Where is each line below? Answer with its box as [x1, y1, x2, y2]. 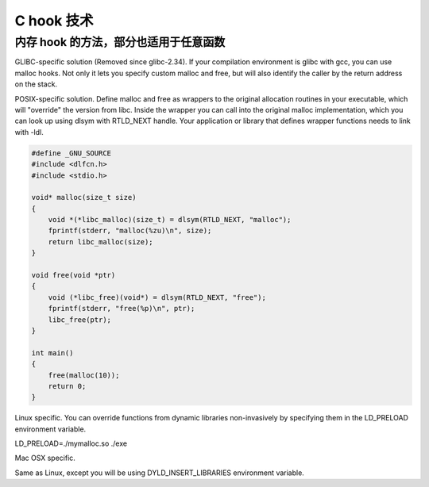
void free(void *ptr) [31, 270, 116, 280]
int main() [31, 348, 74, 357]
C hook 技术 [14, 12, 94, 29]
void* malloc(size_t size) [31, 193, 137, 202]
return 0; [48, 382, 87, 390]
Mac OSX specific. [14, 453, 75, 463]
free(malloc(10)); [48, 370, 120, 380]
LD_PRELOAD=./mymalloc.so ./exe [14, 439, 127, 448]
